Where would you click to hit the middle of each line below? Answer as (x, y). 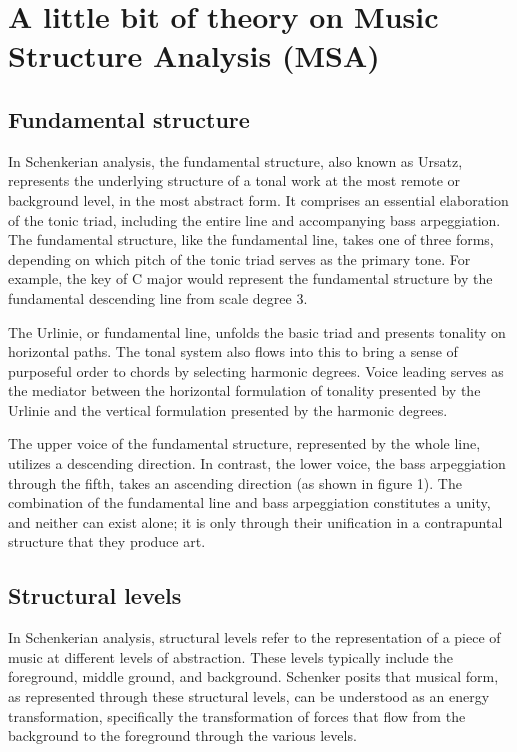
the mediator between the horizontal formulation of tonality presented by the (244, 390)
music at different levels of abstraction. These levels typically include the (230, 656)
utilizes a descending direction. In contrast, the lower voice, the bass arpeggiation (257, 463)
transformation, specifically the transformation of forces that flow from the (237, 715)
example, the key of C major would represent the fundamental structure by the (250, 278)
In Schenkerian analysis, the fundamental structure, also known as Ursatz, (235, 160)
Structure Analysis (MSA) (194, 55)
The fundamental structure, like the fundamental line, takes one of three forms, (251, 239)
